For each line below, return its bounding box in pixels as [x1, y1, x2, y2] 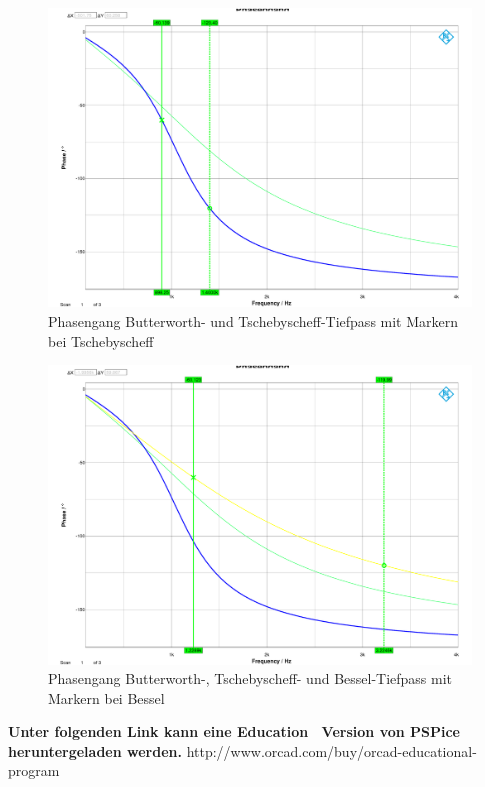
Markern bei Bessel [48, 687, 165, 708]
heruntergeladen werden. [8, 740, 182, 761]
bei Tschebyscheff [48, 330, 154, 351]
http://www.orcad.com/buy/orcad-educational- [186, 740, 477, 761]
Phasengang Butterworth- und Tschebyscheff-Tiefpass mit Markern [48, 310, 459, 331]
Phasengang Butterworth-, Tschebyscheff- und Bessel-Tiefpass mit [48, 668, 453, 689]
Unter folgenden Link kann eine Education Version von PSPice [8, 721, 460, 742]
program [8, 760, 60, 781]
